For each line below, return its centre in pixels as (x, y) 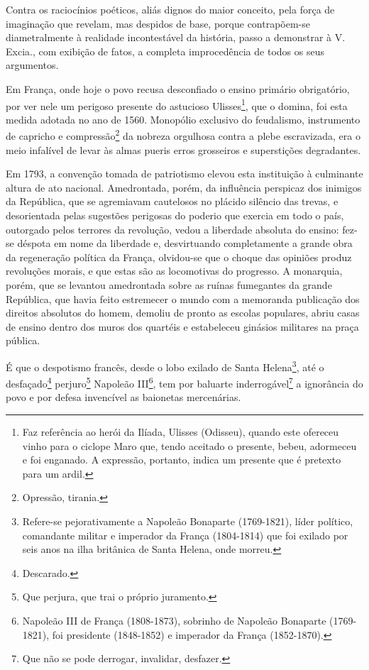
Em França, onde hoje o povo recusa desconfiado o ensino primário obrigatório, (178, 88)
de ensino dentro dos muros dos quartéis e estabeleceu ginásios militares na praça (182, 326)
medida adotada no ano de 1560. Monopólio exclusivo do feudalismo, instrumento (183, 119)
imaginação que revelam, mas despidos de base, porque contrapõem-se (158, 23)
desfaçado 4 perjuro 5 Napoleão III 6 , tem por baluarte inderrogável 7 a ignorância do (184, 382)
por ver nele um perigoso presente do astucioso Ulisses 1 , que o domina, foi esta (177, 104)
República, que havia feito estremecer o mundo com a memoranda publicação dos (183, 298)
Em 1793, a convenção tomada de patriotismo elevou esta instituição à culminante (184, 174)
